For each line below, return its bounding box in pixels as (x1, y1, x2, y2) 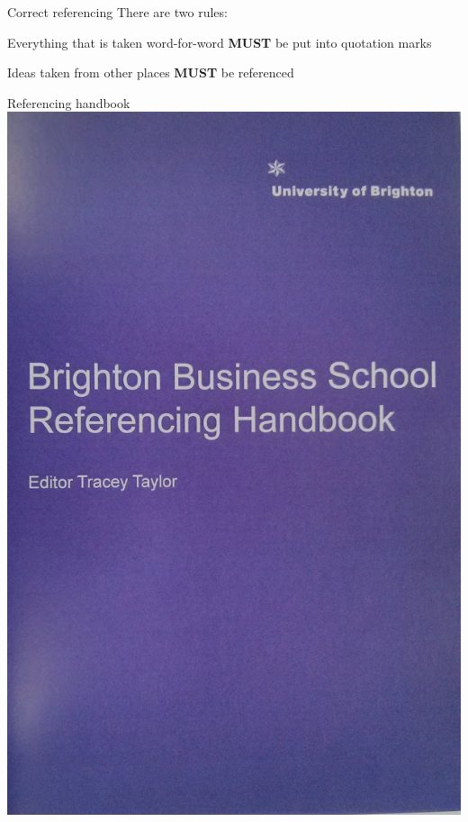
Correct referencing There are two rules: (7, 3, 228, 21)
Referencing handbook (7, 93, 130, 112)
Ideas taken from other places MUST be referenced (7, 63, 294, 82)
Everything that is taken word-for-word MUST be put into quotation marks (7, 32, 432, 51)
